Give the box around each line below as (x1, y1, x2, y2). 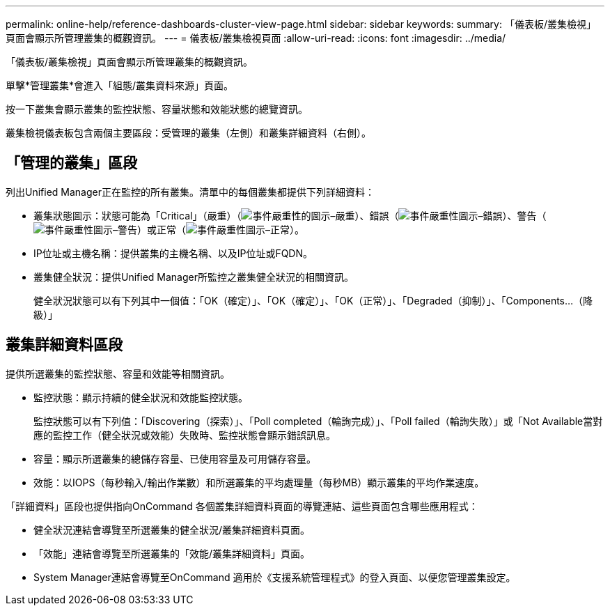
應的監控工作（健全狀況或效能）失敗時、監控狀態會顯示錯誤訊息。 (33, 428, 336, 441)
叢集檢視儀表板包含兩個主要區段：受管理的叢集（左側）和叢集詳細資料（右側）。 (6, 127, 371, 139)
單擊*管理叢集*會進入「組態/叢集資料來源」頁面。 (6, 79, 234, 91)
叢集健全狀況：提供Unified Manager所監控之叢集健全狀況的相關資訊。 (33, 270, 354, 283)
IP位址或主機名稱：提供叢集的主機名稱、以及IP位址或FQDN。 (33, 247, 313, 259)
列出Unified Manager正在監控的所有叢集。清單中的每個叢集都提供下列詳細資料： (6, 185, 375, 198)
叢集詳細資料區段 (6, 336, 123, 354)
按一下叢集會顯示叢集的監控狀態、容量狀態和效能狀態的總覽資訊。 (6, 103, 308, 115)
